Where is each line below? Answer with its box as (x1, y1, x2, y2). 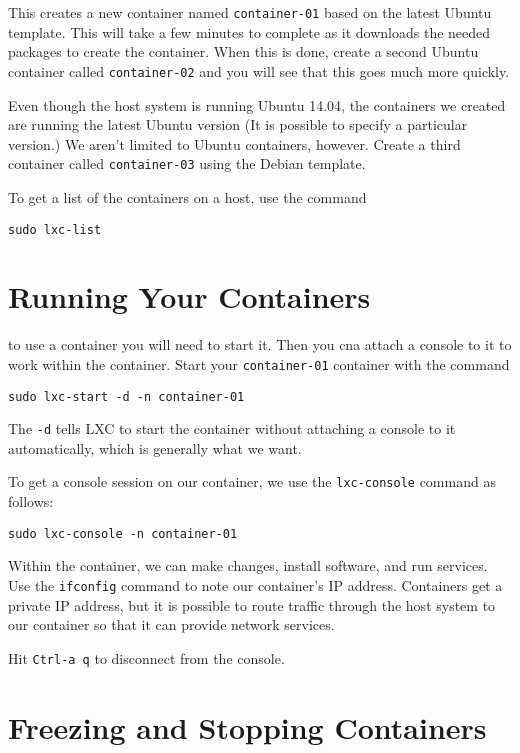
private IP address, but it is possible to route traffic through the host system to (8, 594, 496, 615)
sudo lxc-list (8, 222, 102, 237)
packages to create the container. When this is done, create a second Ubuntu (8, 41, 479, 62)
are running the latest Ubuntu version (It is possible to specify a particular (8, 114, 468, 135)
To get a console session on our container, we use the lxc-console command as (8, 471, 496, 492)
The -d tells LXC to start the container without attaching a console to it (8, 418, 456, 439)
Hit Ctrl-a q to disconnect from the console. (8, 647, 285, 668)
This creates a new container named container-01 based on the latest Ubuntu (8, 2, 492, 22)
